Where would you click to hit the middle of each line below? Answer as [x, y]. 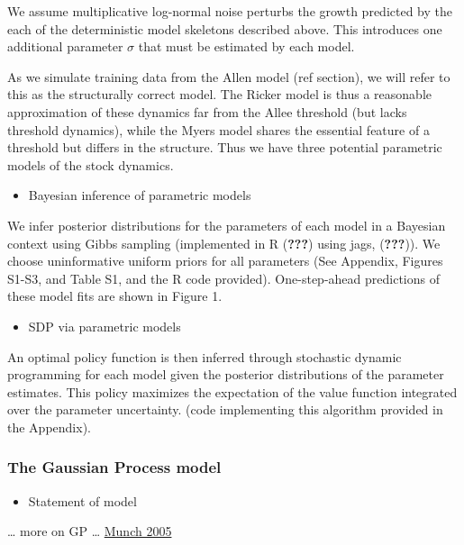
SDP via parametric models [105, 326]
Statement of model [82, 500]
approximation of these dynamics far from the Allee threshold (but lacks [207, 111]
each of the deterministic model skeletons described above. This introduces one [225, 28]
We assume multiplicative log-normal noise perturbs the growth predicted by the [230, 11]
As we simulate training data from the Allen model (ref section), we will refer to [229, 76]
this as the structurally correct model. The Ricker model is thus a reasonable [220, 94]
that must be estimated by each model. [246, 46]
